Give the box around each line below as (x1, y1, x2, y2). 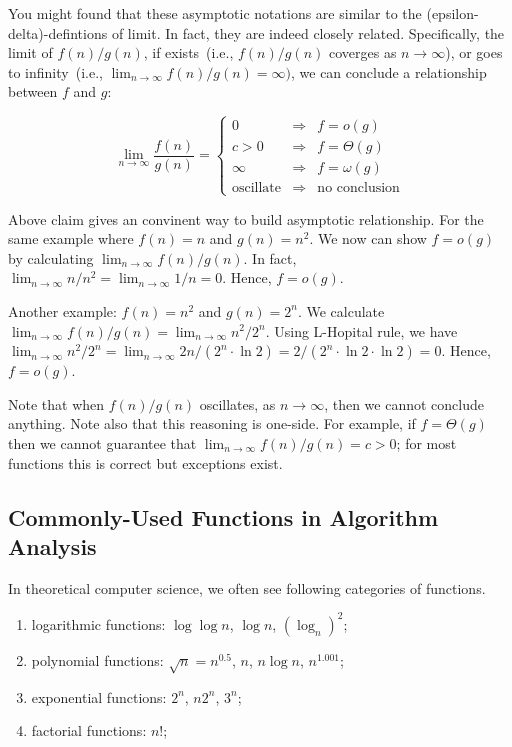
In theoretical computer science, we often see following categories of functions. (8, 577, 486, 598)
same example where (8, 228, 134, 249)
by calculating (8, 247, 94, 268)
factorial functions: (31, 720, 147, 741)
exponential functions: (31, 686, 167, 707)
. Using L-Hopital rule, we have (265, 320, 458, 341)
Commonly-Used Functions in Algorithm (8, 501, 439, 532)
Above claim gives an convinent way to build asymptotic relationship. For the (8, 208, 484, 229)
